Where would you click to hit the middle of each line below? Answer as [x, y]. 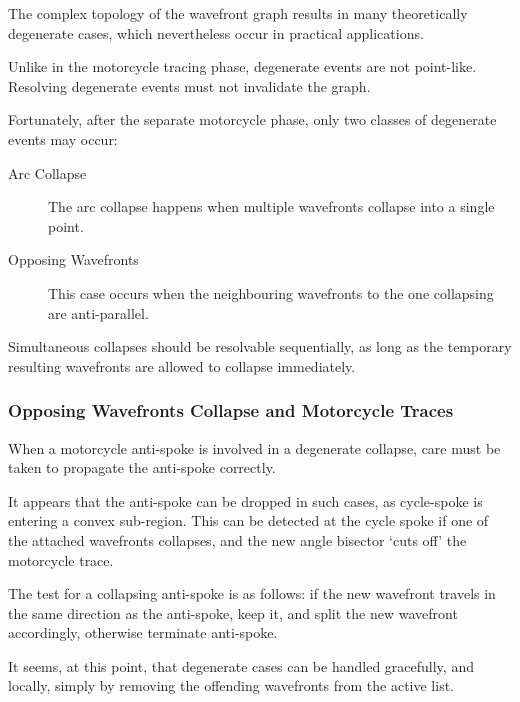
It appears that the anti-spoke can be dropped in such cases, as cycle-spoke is [245, 500]
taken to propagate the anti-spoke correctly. [142, 467]
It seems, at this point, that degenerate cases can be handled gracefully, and [241, 665]
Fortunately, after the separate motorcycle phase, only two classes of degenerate [252, 119]
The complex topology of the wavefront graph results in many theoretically [238, 13]
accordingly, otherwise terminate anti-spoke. [143, 632]
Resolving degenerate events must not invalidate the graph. [189, 85]
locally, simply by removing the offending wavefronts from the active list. [231, 685]
